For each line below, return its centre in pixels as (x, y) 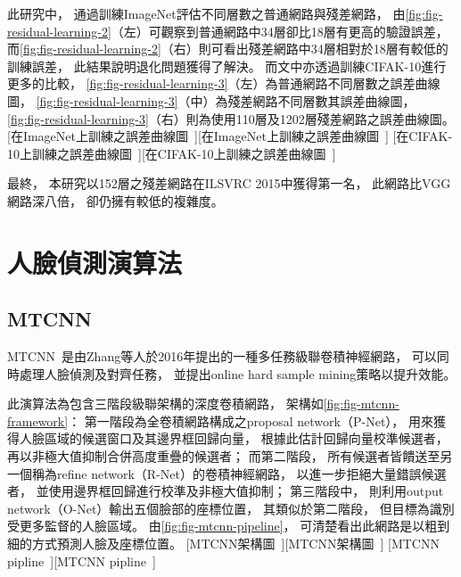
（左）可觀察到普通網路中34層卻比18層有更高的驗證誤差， (280, 31)
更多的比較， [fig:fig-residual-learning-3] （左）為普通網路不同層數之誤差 (211, 83)
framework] (38, 420)
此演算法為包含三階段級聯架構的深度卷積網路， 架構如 (165, 404)
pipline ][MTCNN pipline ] (82, 561)
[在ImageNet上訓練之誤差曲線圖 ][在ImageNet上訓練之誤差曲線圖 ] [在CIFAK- (230, 136)
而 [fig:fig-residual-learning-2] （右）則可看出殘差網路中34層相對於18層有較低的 (228, 49)
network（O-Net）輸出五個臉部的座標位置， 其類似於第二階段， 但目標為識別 (231, 508)
